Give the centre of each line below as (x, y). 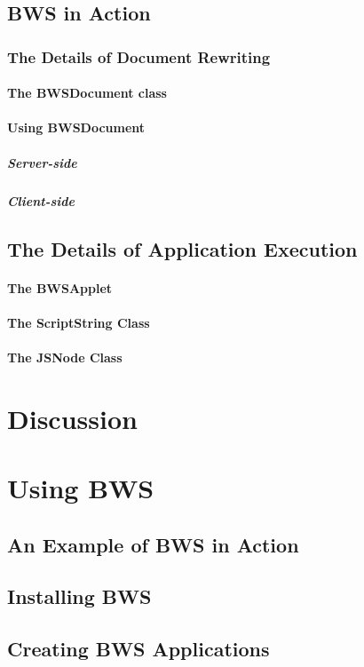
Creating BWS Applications (138, 649)
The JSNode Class (65, 357)
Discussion (72, 418)
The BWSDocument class (87, 93)
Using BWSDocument (76, 127)
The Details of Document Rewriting (139, 56)
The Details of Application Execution (182, 248)
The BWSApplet (60, 287)
